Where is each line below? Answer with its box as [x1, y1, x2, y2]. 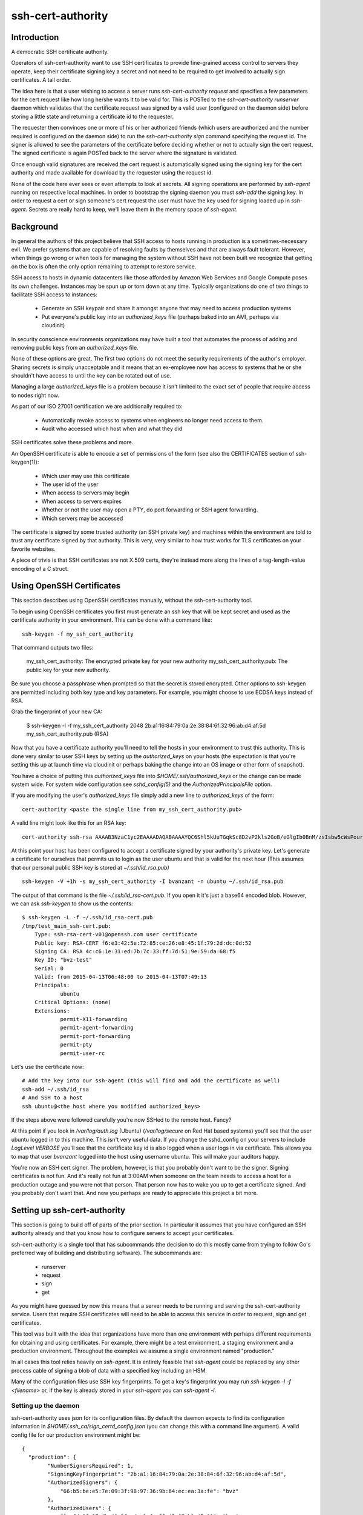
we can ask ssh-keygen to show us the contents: [11, 900, 133, 907]
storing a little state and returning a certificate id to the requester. [11, 113, 174, 120]
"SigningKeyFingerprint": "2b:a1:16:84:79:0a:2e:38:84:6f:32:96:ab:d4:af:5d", [47, 1471, 287, 1478]
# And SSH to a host [22, 1094, 83, 1101]
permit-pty [60, 1041, 93, 1048]
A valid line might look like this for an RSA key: [11, 819, 126, 827]
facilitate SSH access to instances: [11, 291, 98, 298]
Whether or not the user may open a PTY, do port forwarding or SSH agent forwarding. [41, 506, 258, 513]
